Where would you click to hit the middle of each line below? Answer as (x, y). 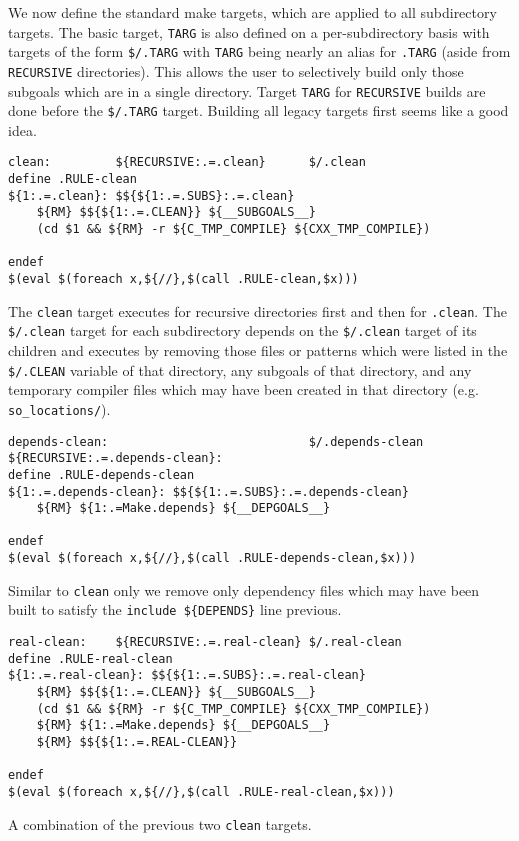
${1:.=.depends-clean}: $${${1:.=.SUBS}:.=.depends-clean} (208, 491)
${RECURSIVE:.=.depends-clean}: (115, 458)
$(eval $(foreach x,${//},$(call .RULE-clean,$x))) (183, 279)
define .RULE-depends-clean (101, 474)
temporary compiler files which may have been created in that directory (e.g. (243, 389)
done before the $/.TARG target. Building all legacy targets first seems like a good (258, 110)
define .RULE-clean (72, 179)
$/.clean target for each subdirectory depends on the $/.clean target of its (242, 330)
